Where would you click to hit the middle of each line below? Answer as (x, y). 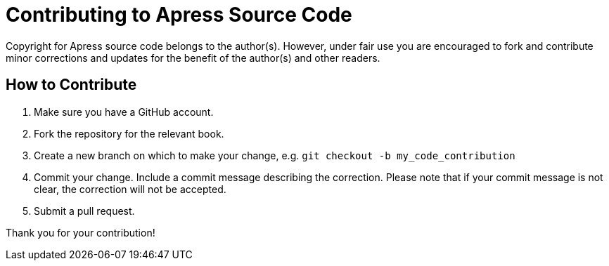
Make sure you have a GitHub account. (124, 112)
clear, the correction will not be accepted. (130, 189)
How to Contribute (71, 85)
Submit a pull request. (84, 211)
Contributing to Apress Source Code (179, 15)
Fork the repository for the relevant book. (129, 133)
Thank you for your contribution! (81, 232)
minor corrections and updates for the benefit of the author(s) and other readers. (193, 58)
